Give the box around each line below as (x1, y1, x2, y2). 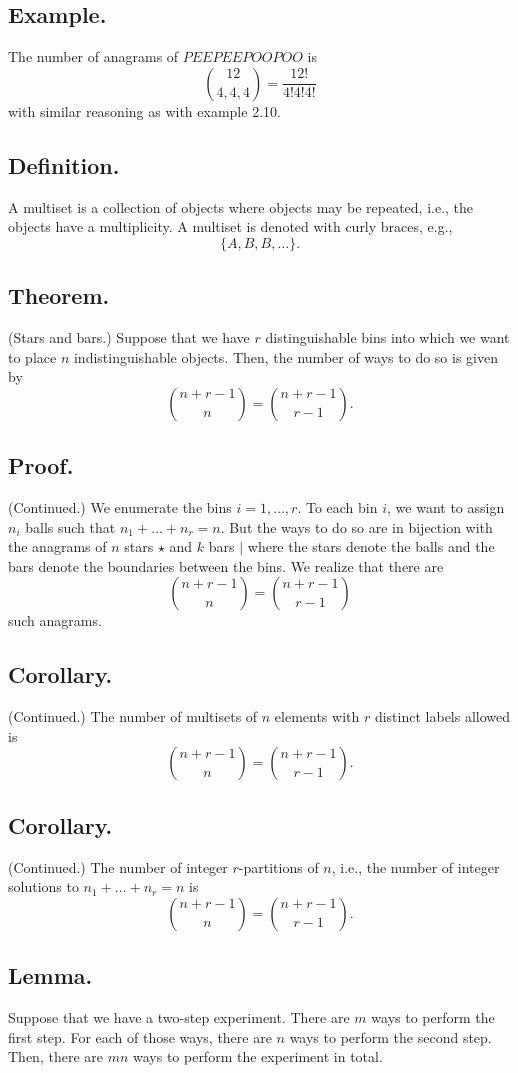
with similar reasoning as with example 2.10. (8, 100, 281, 121)
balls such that (25, 516, 116, 537)
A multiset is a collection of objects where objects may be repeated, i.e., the (8, 196, 474, 217)
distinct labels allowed (374, 706, 511, 727)
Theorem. (8, 280, 110, 311)
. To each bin (297, 496, 378, 517)
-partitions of (238, 856, 319, 877)
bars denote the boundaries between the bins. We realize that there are (8, 555, 444, 576)
